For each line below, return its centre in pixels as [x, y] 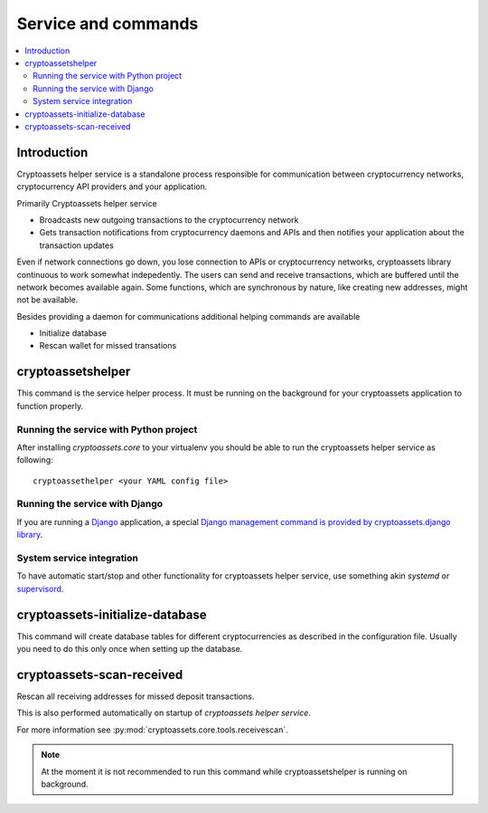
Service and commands [108, 24]
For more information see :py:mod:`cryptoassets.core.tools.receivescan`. [152, 730]
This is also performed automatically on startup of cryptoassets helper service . [164, 713]
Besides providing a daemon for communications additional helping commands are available [188, 316]
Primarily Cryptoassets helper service [87, 203]
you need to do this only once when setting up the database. [130, 649]
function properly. [50, 406]
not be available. [47, 300]
